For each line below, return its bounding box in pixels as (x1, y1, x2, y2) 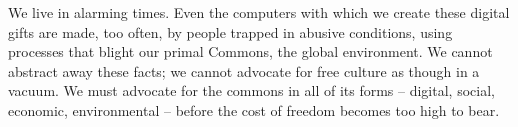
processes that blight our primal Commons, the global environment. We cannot (8, 41, 493, 62)
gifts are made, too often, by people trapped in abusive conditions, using (8, 21, 453, 42)
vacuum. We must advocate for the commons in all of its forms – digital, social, (8, 80, 495, 101)
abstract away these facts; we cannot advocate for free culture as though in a (8, 60, 480, 81)
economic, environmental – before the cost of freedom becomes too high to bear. (8, 99, 500, 120)
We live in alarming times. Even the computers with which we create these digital (8, 2, 510, 22)
